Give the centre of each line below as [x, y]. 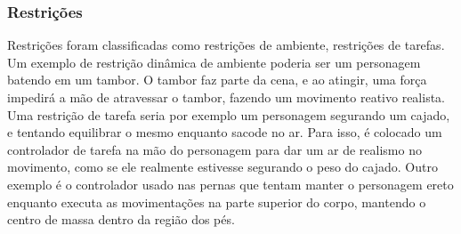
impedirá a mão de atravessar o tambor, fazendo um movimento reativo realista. [226, 97]
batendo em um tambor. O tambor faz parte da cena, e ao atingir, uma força [217, 80]
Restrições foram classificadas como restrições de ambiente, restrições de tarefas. [226, 45]
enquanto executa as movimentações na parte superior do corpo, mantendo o [217, 202]
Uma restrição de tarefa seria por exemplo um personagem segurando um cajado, [229, 114]
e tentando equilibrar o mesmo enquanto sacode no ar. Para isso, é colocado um [225, 132]
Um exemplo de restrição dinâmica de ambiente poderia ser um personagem [214, 62]
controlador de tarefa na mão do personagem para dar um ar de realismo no [214, 149]
